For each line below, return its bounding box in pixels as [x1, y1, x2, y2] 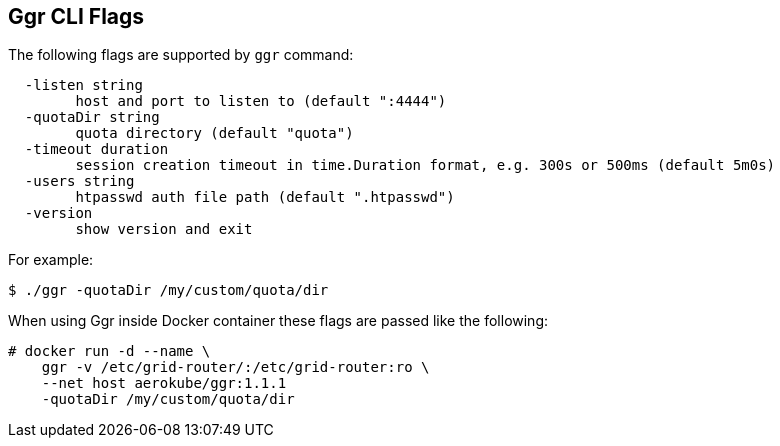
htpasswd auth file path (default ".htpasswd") [75, 189, 455, 206]
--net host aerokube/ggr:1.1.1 [41, 375, 287, 392]
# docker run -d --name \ [8, 343, 211, 360]
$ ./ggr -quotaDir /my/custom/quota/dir [8, 282, 329, 299]
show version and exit [75, 221, 253, 238]
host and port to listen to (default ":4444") [75, 93, 447, 110]
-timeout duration [24, 141, 169, 158]
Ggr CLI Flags [8, 4, 145, 29]
